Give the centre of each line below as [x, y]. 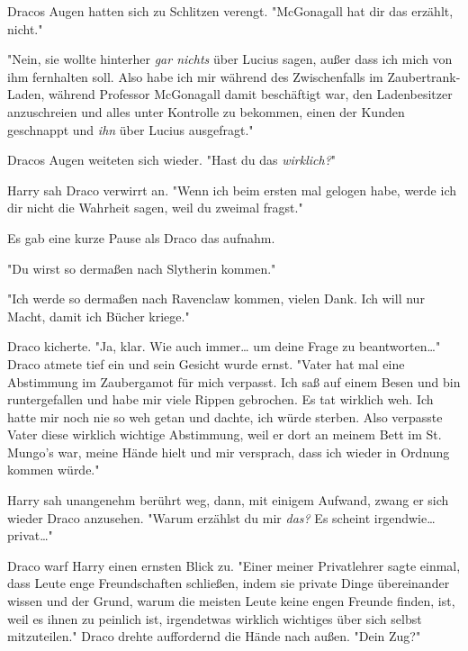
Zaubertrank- [424, 76]
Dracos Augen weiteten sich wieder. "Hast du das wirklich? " [172, 160]
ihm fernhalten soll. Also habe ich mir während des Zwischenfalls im [195, 76]
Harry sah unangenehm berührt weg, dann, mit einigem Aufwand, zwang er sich [228, 500]
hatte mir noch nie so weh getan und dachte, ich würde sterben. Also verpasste [225, 416]
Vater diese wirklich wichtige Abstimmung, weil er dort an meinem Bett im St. [225, 434]
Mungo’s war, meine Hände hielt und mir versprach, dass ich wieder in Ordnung [229, 452]
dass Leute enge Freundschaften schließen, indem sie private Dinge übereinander [229, 583]
